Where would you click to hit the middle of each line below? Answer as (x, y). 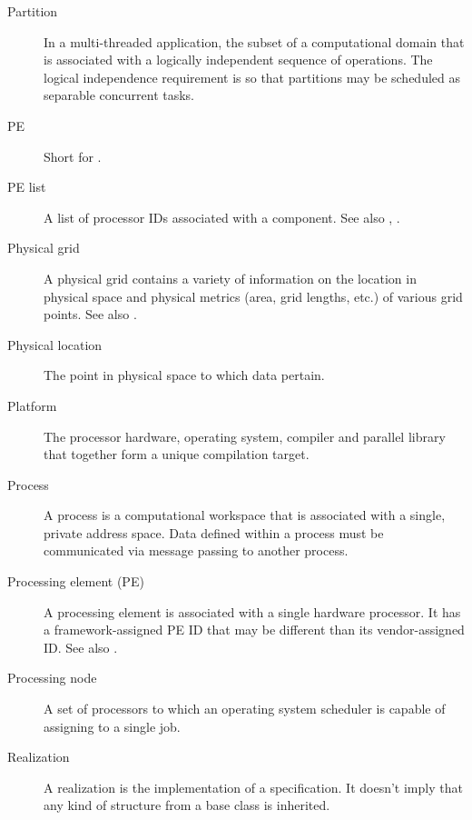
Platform (32, 405)
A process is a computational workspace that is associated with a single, (245, 515)
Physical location (55, 344)
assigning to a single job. (112, 726)
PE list (27, 187)
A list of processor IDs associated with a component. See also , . (222, 217)
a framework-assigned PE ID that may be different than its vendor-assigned (254, 630)
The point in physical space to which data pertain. (184, 375)
